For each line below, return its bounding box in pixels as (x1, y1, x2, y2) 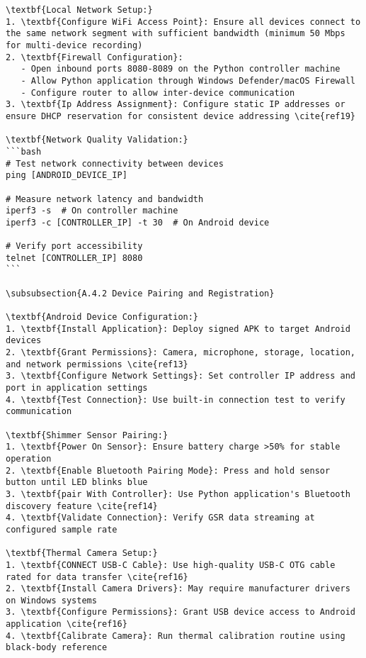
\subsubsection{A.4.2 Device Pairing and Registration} (6, 288, 275, 299)
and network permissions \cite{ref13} (6, 359, 188, 369)
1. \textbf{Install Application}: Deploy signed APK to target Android (6, 323, 350, 334)
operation (6, 453, 52, 464)
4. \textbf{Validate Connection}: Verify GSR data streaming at (6, 513, 315, 523)
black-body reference (6, 642, 108, 653)
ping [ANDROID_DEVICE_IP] (6, 170, 127, 181)
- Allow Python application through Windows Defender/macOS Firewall (21, 75, 355, 86)
